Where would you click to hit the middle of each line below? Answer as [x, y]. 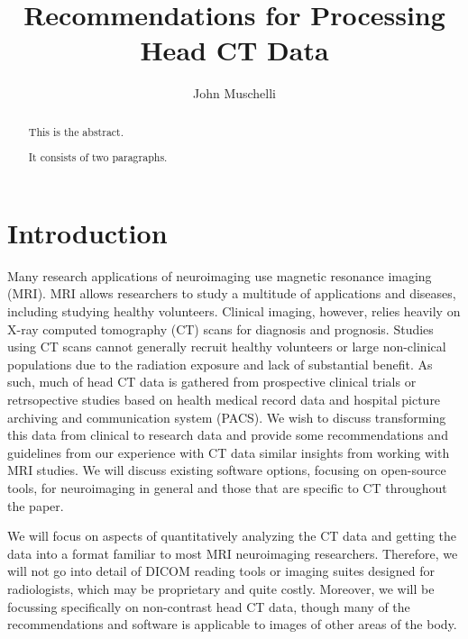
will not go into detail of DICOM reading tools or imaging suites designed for [221, 571]
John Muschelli [234, 93]
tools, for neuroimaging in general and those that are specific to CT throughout [227, 487]
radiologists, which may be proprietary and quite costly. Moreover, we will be [221, 588]
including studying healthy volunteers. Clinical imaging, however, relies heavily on [234, 311]
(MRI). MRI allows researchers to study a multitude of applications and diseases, [232, 293]
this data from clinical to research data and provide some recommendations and [228, 435]
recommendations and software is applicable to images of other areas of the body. [232, 624]
